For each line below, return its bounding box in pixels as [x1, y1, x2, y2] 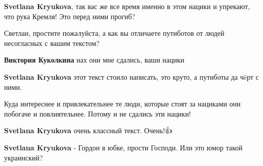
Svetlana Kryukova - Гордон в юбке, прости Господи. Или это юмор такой [4, 142, 243, 152]
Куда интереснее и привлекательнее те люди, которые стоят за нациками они [4, 98, 241, 109]
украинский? [4, 152, 43, 162]
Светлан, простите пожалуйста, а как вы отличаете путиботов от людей [4, 28, 225, 38]
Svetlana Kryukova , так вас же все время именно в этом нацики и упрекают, [4, 1, 250, 11]
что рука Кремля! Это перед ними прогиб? [4, 11, 136, 21]
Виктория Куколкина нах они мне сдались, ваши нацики [4, 54, 185, 65]
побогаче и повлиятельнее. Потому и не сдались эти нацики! [4, 108, 191, 119]
